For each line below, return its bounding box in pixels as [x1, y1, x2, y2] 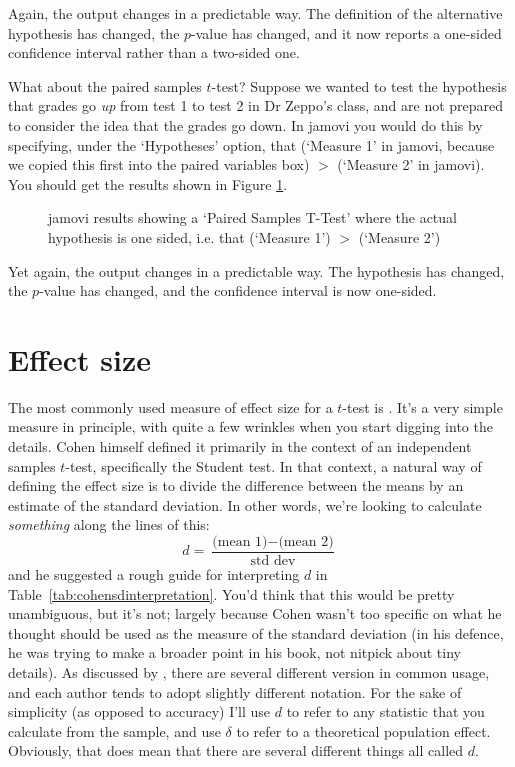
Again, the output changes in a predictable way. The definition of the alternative [8, 3, 503, 23]
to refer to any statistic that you [286, 701, 485, 722]
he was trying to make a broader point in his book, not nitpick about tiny [8, 642, 461, 663]
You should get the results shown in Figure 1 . [8, 173, 288, 194]
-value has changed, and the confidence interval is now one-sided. [39, 280, 437, 301]
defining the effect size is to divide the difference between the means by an [8, 475, 464, 496]
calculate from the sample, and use [8, 720, 221, 741]
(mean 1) [212, 535, 268, 549]
